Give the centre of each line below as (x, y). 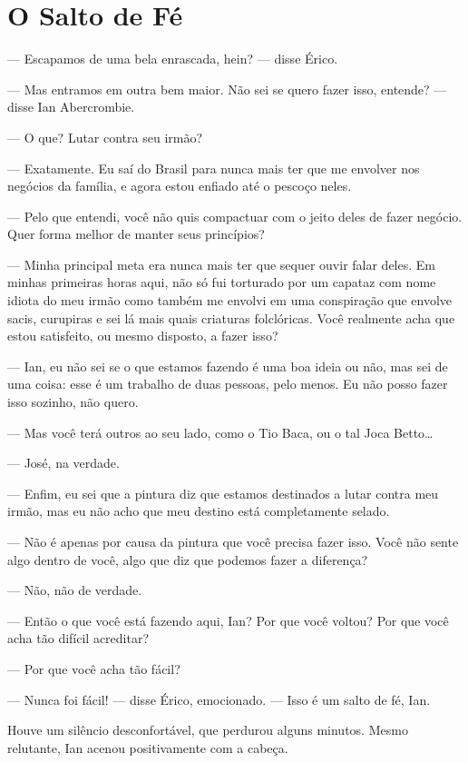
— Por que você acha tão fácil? (94, 668)
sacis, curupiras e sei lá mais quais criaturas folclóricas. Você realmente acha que (231, 317)
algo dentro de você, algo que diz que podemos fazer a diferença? (188, 559)
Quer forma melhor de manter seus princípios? (136, 234)
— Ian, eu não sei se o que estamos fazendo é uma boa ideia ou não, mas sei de (228, 366)
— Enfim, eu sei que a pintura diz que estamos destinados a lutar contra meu (223, 493)
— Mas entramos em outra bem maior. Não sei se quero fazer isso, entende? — (227, 89)
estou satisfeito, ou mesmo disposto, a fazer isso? (143, 336)
